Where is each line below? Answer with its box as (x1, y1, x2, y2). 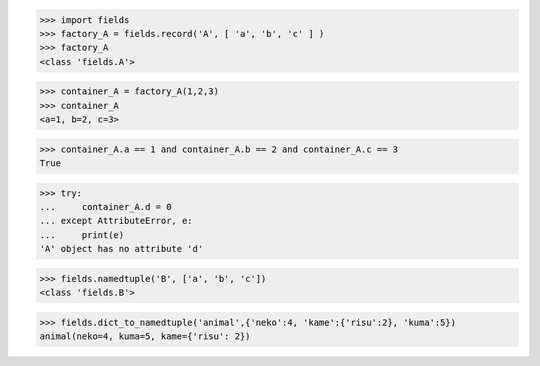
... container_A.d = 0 (39, 201, 172, 213)
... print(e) (39, 229, 125, 240)
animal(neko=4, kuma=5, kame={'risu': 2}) (39, 331, 251, 342)
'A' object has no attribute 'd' (39, 243, 204, 255)
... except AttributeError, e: (39, 215, 194, 227)
